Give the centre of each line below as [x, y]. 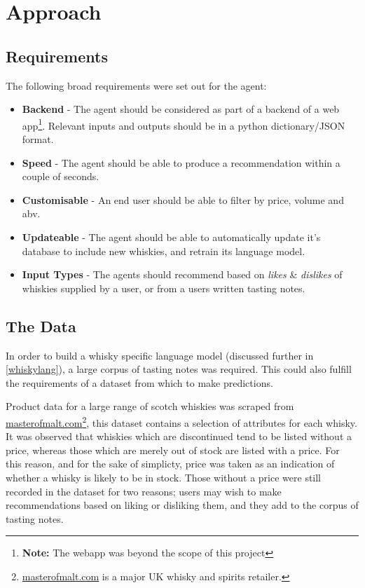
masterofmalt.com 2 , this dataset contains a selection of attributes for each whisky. [181, 421]
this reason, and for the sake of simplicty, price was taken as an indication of [170, 464]
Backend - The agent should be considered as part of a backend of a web [181, 109]
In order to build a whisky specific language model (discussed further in [160, 355]
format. [38, 139]
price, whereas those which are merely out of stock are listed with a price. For [173, 450]
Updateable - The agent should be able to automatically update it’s [171, 237]
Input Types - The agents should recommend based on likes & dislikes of [182, 274]
